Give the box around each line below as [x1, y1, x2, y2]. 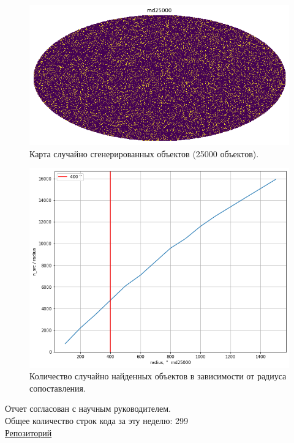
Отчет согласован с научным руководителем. [5, 402, 171, 415]
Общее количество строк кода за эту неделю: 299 [5, 414, 189, 426]
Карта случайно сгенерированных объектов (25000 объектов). [29, 147, 259, 160]
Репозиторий [5, 426, 52, 439]
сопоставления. [29, 381, 86, 394]
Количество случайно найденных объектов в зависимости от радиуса [29, 370, 287, 382]
